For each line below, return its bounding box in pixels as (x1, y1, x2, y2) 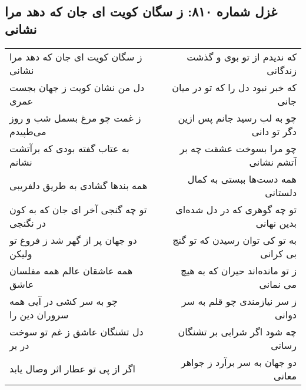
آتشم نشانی (249, 154, 297, 169)
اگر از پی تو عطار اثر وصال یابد (9, 362, 135, 376)
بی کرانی (260, 246, 297, 260)
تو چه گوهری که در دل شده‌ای (175, 202, 297, 216)
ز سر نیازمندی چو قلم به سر (181, 294, 297, 308)
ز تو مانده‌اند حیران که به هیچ (181, 263, 297, 277)
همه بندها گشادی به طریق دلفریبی (9, 179, 148, 193)
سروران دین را (9, 307, 69, 321)
